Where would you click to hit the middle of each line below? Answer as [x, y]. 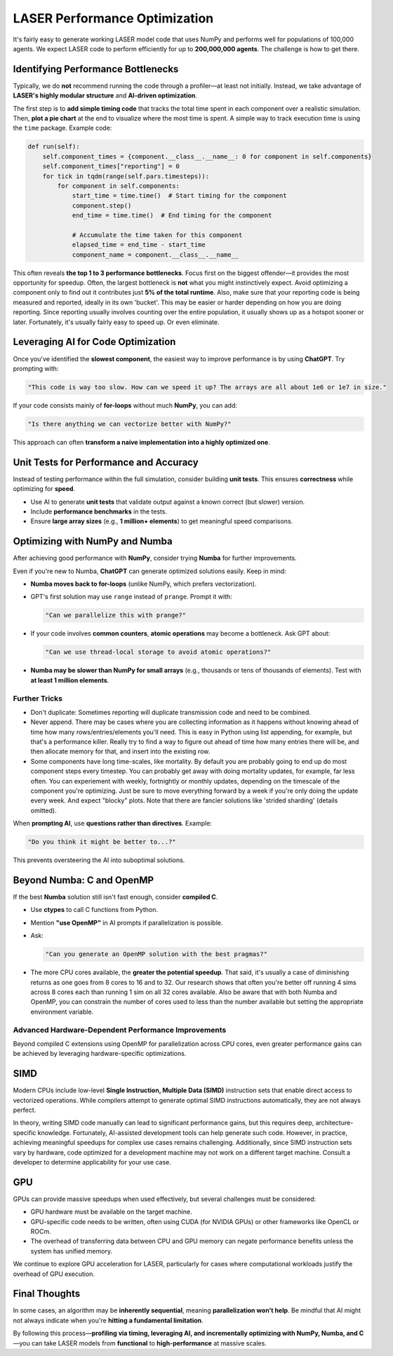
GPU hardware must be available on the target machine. [111, 1212]
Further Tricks [38, 698]
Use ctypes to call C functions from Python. [94, 910]
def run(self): [54, 147]
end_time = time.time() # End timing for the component [172, 215]
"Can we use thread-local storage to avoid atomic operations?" [158, 652]
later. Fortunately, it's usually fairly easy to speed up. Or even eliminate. [116, 322]
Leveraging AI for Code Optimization [94, 342]
